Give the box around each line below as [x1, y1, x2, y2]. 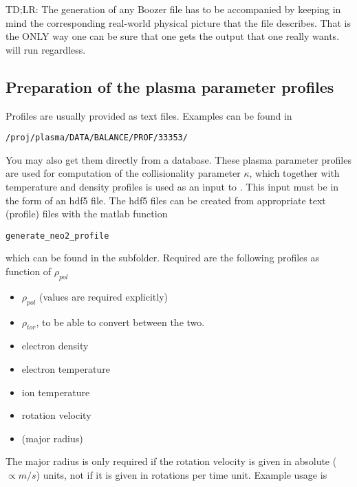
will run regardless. [6, 42, 86, 56]
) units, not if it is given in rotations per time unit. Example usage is [36, 468, 327, 481]
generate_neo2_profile [6, 230, 109, 241]
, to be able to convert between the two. [36, 314, 205, 329]
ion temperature [21, 385, 90, 399]
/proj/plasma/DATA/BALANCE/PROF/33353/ [6, 133, 188, 143]
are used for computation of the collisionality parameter [6, 166, 241, 180]
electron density [21, 338, 89, 353]
